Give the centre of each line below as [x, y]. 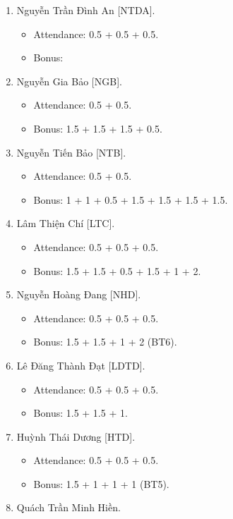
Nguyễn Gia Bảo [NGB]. [69, 81]
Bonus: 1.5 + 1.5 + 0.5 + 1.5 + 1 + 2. [117, 270]
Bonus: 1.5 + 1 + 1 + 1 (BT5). [101, 483]
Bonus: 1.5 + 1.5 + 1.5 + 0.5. [98, 128]
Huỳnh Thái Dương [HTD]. [76, 436]
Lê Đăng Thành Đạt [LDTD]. [81, 365]
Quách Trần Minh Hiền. [68, 507]
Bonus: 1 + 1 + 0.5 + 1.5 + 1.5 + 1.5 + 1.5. [131, 199]
